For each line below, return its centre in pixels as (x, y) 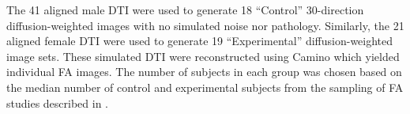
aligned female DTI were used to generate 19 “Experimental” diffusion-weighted (200, 41)
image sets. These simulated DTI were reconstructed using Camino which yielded (203, 56)
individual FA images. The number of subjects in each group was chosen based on (204, 72)
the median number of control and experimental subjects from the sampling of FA (205, 87)
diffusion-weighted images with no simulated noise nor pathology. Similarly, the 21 (205, 25)
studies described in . (58, 103)
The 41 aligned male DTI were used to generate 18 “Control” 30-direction (185, 9)
